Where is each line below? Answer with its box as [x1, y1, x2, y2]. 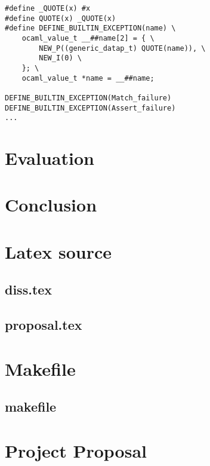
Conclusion [5, 192, 97, 217]
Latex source [5, 239, 112, 263]
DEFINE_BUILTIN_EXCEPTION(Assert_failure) [5, 103, 176, 112]
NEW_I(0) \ [39, 54, 82, 63]
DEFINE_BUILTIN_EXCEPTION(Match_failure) [5, 93, 172, 102]
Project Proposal [5, 438, 147, 462]
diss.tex [5, 280, 52, 299]
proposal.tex [5, 315, 82, 334]
